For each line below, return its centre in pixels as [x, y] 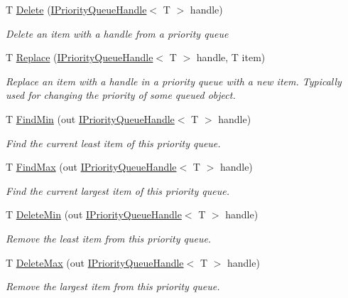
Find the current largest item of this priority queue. [118, 190]
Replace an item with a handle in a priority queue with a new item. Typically [174, 81]
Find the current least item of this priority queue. [113, 143]
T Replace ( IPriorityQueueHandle [80, 57]
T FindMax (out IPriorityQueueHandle [91, 167]
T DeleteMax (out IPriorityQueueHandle [95, 262]
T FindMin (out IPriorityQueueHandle [90, 118]
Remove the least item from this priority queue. [109, 238]
